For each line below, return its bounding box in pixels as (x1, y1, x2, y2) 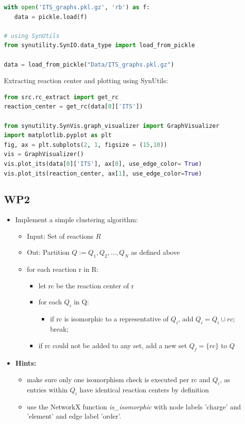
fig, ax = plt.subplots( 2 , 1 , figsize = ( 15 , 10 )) (4, 141, 167, 148)
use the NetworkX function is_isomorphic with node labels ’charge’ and (27, 401, 241, 411)
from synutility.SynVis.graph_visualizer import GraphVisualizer (4, 122, 219, 129)
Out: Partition (27, 247, 70, 257)
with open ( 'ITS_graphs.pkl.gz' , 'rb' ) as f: (4, 4, 150, 11)
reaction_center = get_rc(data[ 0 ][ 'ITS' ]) (4, 103, 143, 110)
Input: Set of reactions (27, 230, 94, 241)
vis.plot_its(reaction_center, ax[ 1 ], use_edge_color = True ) (4, 170, 202, 177)
